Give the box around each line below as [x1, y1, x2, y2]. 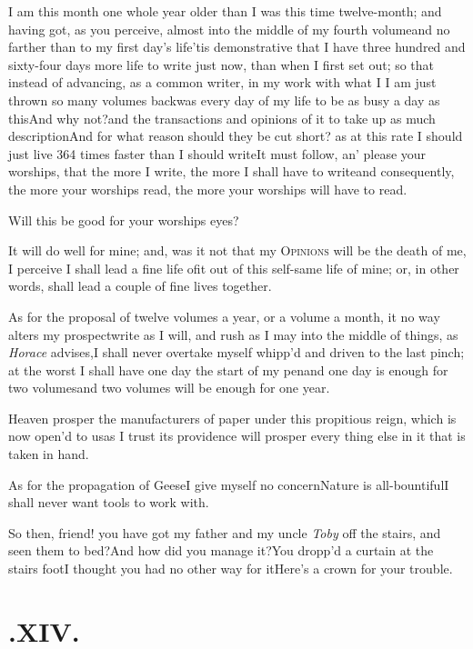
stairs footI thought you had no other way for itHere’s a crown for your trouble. [8, 559, 453, 578]
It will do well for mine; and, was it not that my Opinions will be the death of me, [8, 241, 467, 260]
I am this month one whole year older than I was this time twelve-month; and [8, 2, 442, 20]
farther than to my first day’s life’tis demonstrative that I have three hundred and [8, 37, 466, 56]
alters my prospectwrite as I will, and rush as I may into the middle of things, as [8, 324, 458, 344]
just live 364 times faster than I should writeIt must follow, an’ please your [8, 144, 427, 163]
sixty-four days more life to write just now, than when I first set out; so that [8, 55, 435, 74]
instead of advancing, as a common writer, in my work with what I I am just [8, 73, 437, 92]
